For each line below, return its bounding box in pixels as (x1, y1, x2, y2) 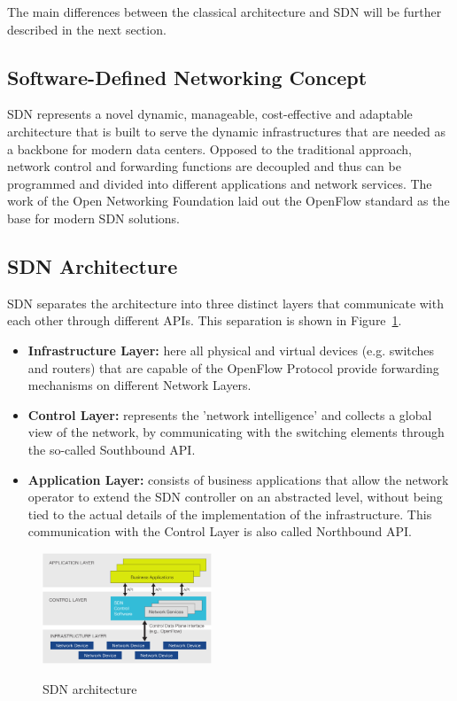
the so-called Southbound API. (27, 440, 196, 458)
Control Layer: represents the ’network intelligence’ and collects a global (27, 405, 432, 424)
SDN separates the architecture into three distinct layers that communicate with (7, 293, 444, 312)
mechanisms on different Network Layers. (27, 376, 252, 394)
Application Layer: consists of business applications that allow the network (27, 470, 449, 488)
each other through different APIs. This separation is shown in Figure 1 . (7, 311, 402, 330)
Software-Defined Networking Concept (7, 63, 368, 90)
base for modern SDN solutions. (7, 208, 180, 227)
